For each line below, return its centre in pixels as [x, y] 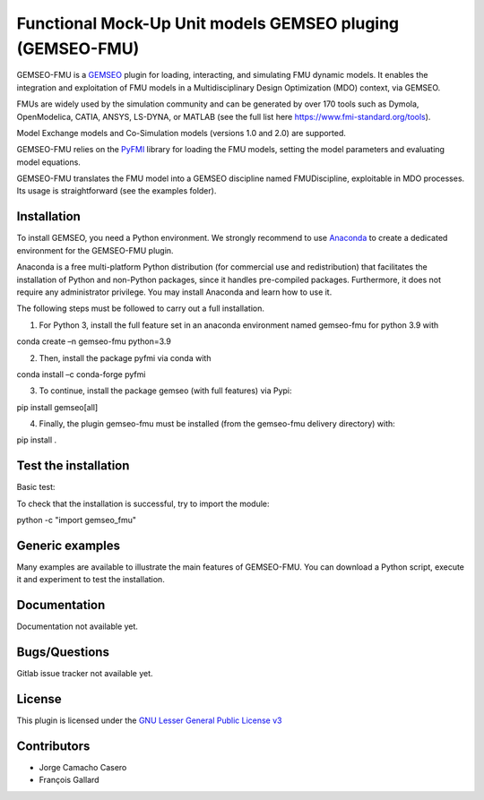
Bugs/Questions [63, 653]
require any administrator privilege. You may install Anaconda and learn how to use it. [174, 292]
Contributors [53, 746]
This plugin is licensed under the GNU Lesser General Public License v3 [149, 720]
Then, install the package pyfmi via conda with [125, 357]
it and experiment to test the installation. [91, 580]
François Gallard [69, 780]
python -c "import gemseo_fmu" [76, 520]
